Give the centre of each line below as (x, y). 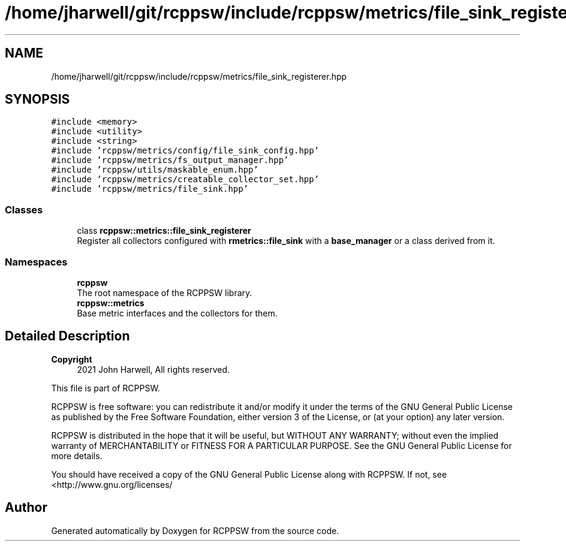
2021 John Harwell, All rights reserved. (153, 369)
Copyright (72, 359)
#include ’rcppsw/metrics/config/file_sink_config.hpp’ (185, 151)
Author (26, 508)
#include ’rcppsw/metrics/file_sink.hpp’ (150, 189)
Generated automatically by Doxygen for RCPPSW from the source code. (195, 530)
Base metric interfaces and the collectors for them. (177, 313)
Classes (24, 209)
